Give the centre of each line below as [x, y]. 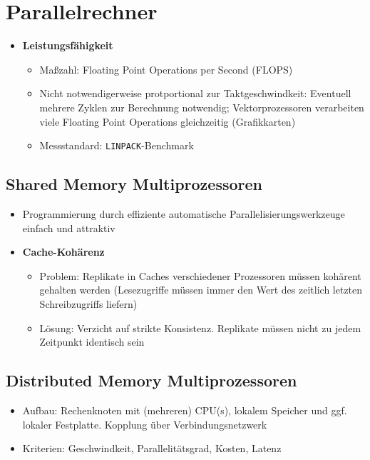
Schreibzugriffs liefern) [88, 303]
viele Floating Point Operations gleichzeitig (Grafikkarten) [168, 121]
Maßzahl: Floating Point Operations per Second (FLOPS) [166, 69]
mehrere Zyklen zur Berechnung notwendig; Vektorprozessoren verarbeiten [202, 107]
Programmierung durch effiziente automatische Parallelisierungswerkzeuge [184, 213]
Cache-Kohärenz [63, 252]
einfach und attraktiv [69, 227]
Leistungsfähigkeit [68, 45]
